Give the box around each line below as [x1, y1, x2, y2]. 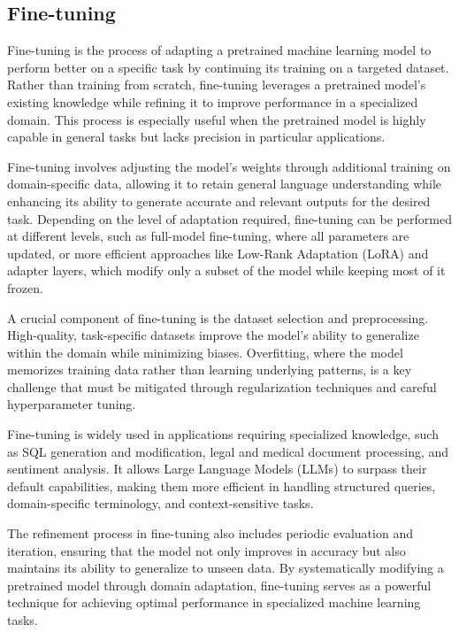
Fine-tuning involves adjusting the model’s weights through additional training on [7, 157, 451, 175]
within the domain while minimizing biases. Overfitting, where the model [7, 343, 403, 361]
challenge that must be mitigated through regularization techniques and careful [7, 377, 437, 396]
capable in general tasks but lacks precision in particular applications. [7, 127, 386, 146]
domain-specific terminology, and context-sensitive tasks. [7, 494, 314, 513]
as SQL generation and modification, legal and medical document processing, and [7, 442, 449, 460]
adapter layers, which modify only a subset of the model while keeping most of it [7, 261, 446, 280]
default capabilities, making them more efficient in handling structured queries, [7, 476, 436, 495]
